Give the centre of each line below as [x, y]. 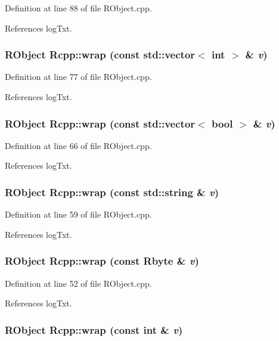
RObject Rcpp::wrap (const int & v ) [94, 329]
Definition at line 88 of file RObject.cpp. [78, 8]
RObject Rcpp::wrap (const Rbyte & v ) [102, 261]
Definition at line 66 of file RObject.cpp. [78, 145]
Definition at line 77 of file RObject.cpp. [78, 77]
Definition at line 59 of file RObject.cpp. [78, 214]
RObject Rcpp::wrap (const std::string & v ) [112, 192]
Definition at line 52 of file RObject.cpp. [78, 283]
